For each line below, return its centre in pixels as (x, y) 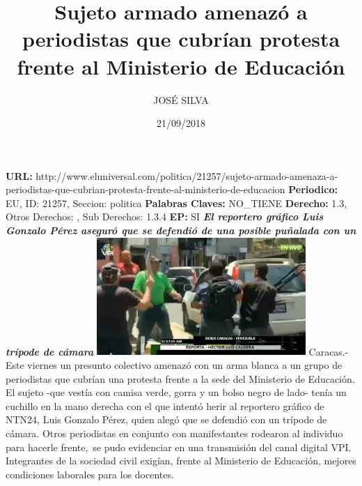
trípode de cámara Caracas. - (177, 351)
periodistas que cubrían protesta (181, 39)
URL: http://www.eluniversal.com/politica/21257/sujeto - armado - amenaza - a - (172, 175)
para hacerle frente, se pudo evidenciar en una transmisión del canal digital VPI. (179, 447)
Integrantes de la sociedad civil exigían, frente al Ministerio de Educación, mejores (181, 461)
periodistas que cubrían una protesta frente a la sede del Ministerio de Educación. (180, 378)
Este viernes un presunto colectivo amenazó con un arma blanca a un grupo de (174, 365)
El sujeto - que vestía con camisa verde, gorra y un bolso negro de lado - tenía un (176, 392)
